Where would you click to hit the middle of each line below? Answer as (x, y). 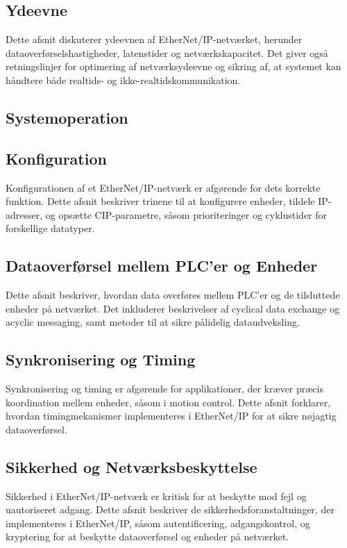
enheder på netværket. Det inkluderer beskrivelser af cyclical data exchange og (173, 308)
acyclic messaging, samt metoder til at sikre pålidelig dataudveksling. (153, 322)
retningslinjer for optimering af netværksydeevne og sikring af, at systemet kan (173, 66)
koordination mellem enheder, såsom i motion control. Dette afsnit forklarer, (168, 402)
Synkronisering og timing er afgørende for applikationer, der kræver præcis (164, 389)
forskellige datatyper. (50, 228)
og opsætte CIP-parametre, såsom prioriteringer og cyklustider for (186, 214)
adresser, (24, 214)
